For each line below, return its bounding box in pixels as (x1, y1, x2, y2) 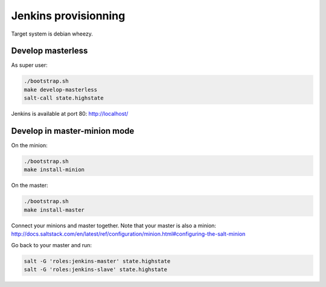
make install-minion (24, 166, 85, 173)
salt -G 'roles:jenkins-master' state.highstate (24, 257, 171, 265)
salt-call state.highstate (24, 95, 104, 102)
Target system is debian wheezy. (11, 30, 93, 37)
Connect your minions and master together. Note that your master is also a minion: (11, 222, 217, 229)
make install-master (24, 206, 85, 213)
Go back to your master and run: (11, 241, 92, 248)
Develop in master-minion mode (11, 126, 135, 136)
